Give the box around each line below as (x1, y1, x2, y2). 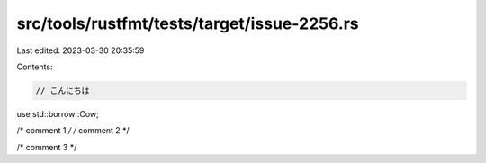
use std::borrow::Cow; (16, 108, 99, 119)
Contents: (16, 61, 53, 72)
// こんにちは (35, 86, 90, 95)
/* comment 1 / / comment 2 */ (16, 125, 130, 136)
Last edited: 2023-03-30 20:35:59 (16, 45, 145, 56)
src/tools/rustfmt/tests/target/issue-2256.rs (16, 14, 359, 33)
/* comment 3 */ (16, 141, 77, 152)
